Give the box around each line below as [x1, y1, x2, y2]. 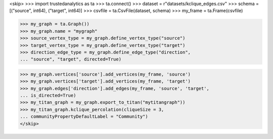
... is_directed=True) [20, 93, 76, 98]
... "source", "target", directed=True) [20, 56, 121, 62]
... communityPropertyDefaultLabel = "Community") [20, 114, 149, 119]
